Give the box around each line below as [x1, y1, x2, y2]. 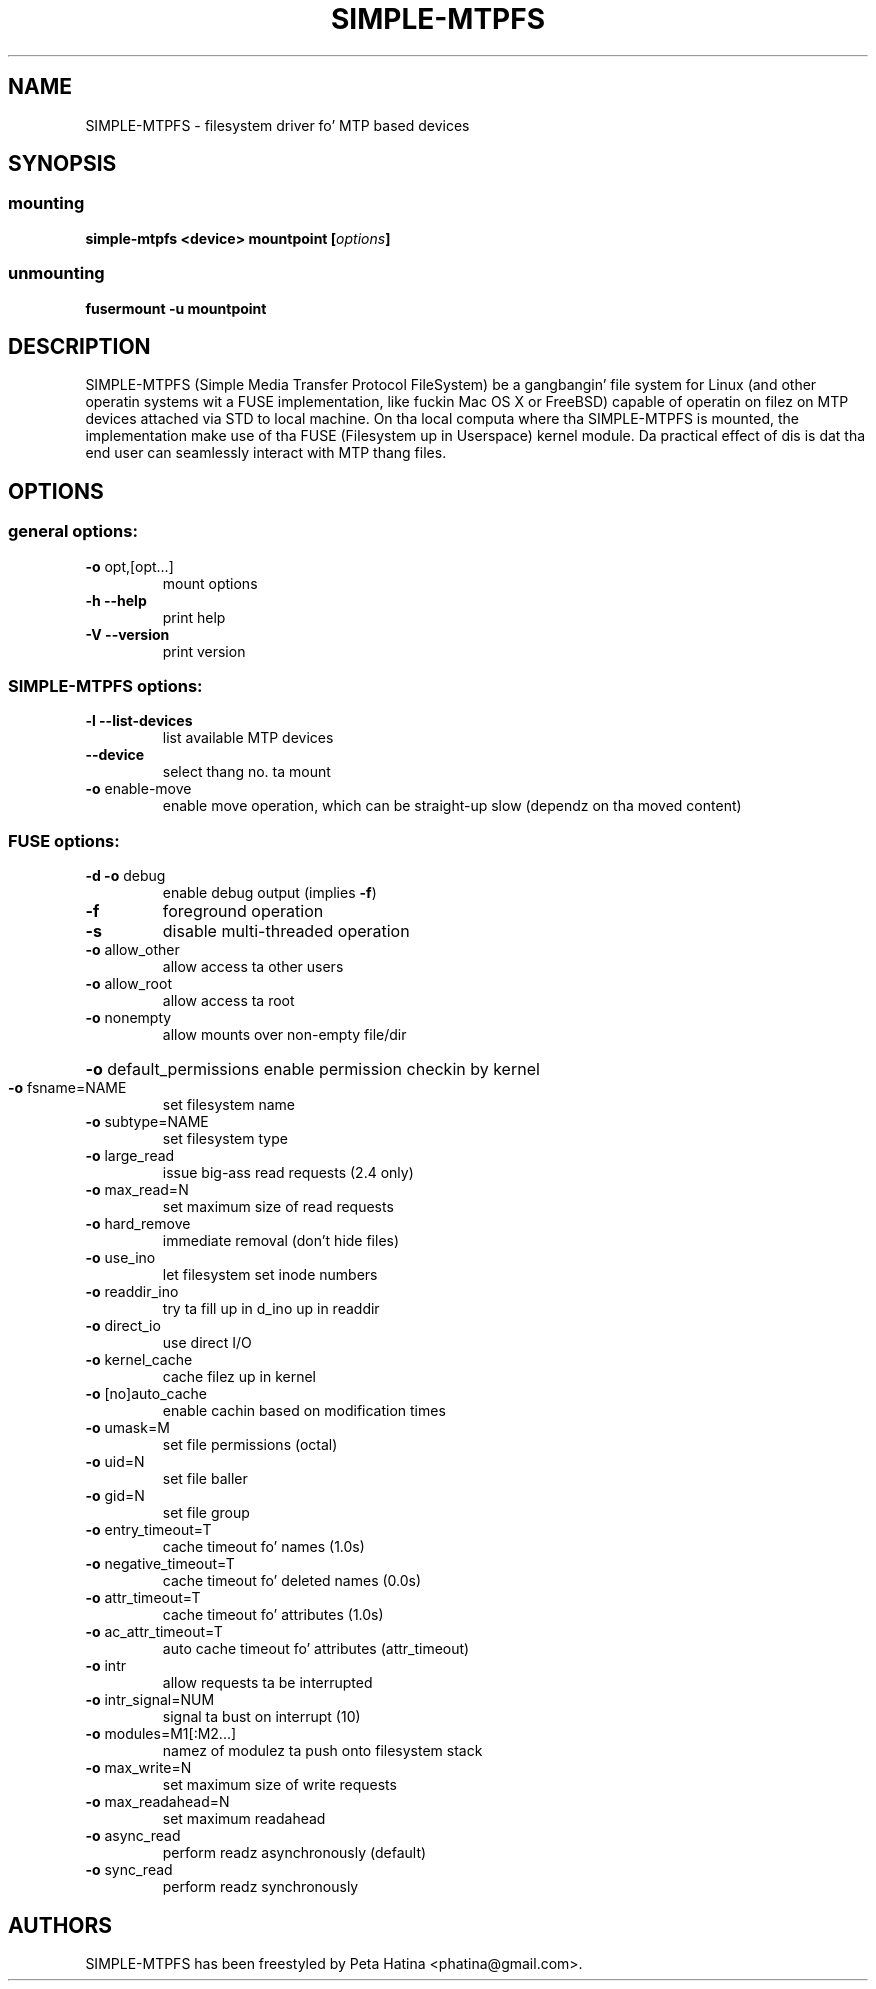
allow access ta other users [162, 958, 344, 976]
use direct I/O [162, 1334, 252, 1352]
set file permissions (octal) [162, 1436, 338, 1454]
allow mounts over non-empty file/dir [162, 1026, 407, 1044]
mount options [162, 574, 258, 592]
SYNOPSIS [8, 151, 117, 177]
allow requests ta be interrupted [162, 1674, 373, 1692]
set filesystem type [162, 1130, 288, 1148]
